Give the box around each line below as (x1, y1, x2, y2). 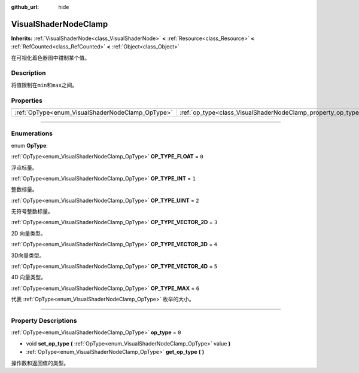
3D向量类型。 (11, 252, 45, 259)
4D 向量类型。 (11, 274, 47, 281)
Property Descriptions (11, 316, 77, 325)
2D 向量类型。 (11, 230, 46, 237)
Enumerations (11, 129, 53, 137)
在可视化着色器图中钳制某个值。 (11, 54, 90, 61)
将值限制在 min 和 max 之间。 (11, 81, 78, 88)
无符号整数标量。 (11, 208, 53, 215)
